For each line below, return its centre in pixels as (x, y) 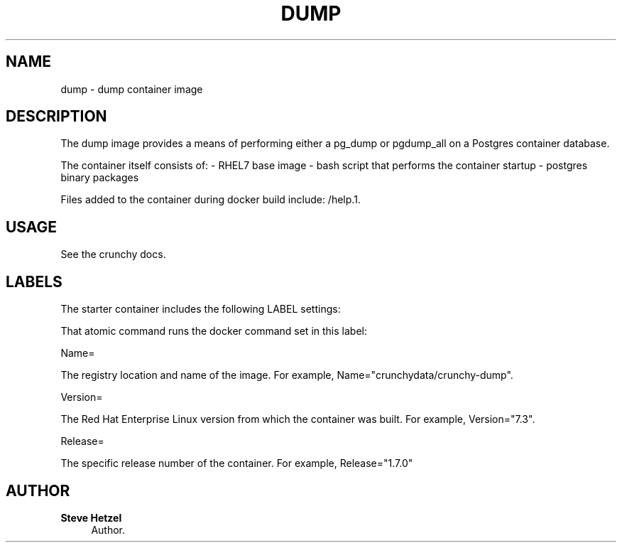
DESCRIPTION (56, 117)
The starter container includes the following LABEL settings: (201, 309)
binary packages (100, 178)
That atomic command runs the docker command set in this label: (214, 331)
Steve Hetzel (91, 517)
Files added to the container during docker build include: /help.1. (211, 200)
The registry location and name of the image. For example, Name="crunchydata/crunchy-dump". (287, 375)
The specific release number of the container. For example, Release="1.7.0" (237, 463)
